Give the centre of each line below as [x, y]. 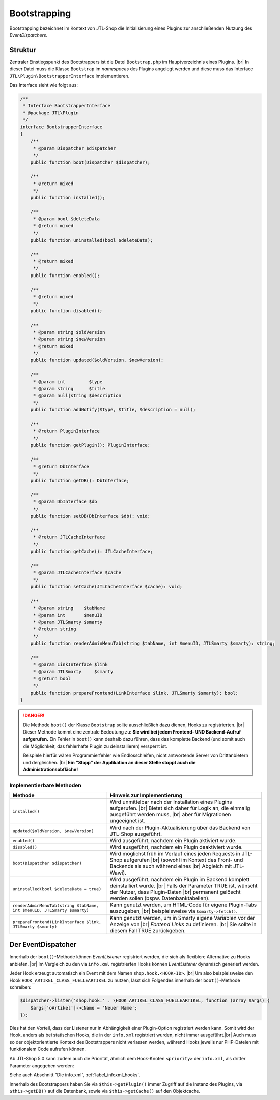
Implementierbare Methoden [45, 785]
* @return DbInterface [61, 467]
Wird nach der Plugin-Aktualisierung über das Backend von [180, 828]
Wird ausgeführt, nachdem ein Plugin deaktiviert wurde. [176, 847]
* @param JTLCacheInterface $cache [77, 573]
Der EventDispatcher [43, 945]
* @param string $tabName [69, 608]
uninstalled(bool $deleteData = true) [57, 889]
